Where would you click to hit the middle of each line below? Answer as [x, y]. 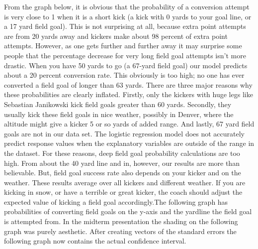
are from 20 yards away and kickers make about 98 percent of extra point [116, 36]
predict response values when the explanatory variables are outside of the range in [129, 143]
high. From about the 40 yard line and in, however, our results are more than [122, 163]
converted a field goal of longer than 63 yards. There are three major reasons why [128, 84]
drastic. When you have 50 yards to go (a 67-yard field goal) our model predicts [126, 65]
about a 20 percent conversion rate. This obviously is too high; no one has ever [124, 75]
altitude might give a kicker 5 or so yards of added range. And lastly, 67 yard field [129, 124]
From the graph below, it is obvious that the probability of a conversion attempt [127, 6]
